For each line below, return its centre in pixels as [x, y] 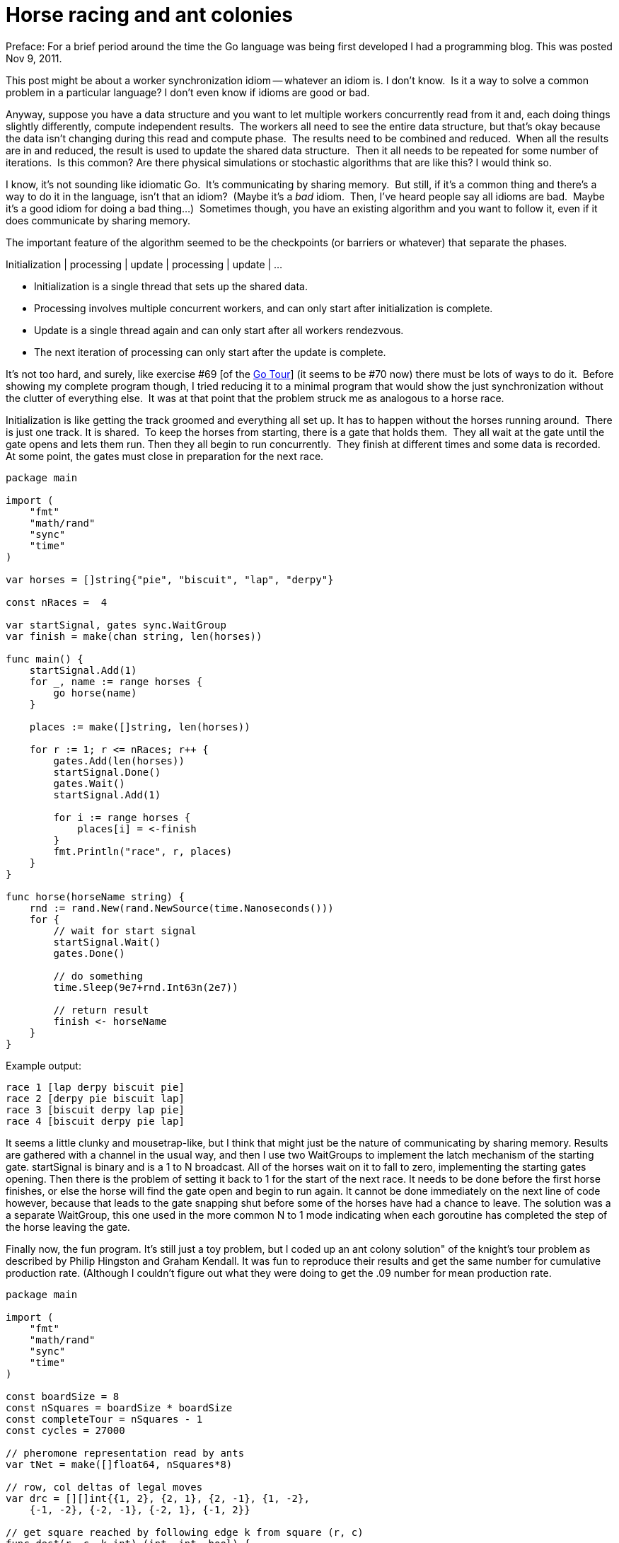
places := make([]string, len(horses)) [140, 727]
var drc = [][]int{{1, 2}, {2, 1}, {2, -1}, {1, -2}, [158, 1498]
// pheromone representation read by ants [125, 1453]
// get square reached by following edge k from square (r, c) [185, 1532]
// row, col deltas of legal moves [104, 1487]
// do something [98, 976]
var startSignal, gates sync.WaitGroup [116, 625]
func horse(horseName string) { [95, 896]
